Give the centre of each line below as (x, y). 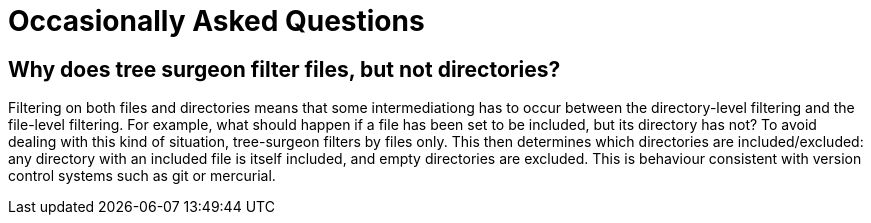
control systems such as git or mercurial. (142, 176)
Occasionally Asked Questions (216, 21)
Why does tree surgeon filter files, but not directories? (284, 69)
